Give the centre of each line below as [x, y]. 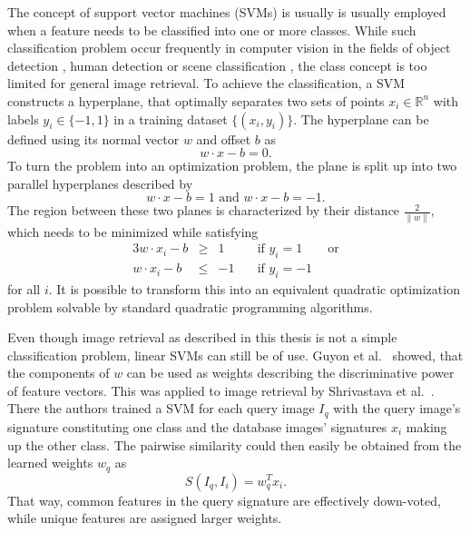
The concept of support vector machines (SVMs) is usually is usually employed [227, 12]
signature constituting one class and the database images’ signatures [197, 426]
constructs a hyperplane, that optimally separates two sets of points [196, 100]
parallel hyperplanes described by [100, 183]
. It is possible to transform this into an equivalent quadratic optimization [254, 288]
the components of [59, 373]
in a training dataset [171, 118]
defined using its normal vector [93, 138]
